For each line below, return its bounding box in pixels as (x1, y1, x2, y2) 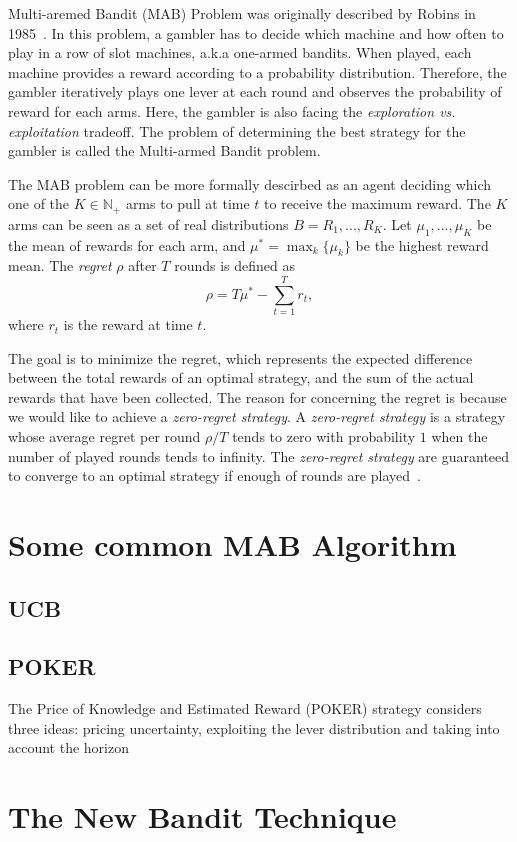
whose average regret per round (8, 426, 201, 447)
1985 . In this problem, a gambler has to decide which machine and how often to (8, 22, 504, 43)
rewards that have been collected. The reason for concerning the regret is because (8, 386, 507, 407)
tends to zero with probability (232, 426, 416, 447)
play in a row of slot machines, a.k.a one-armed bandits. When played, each (8, 42, 472, 63)
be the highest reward (355, 234, 489, 255)
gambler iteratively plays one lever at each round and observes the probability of (8, 81, 502, 102)
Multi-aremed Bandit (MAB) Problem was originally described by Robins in (8, 3, 476, 23)
